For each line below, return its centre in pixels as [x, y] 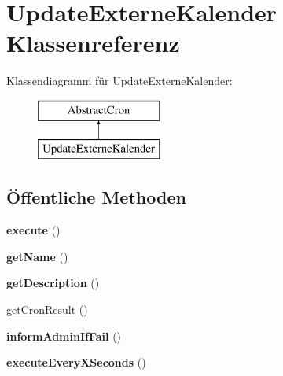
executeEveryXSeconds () [76, 362]
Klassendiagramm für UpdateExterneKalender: [119, 81]
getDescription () [53, 283]
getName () [37, 256]
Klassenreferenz [93, 43]
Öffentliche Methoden [96, 197]
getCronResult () [47, 310]
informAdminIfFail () [64, 335]
